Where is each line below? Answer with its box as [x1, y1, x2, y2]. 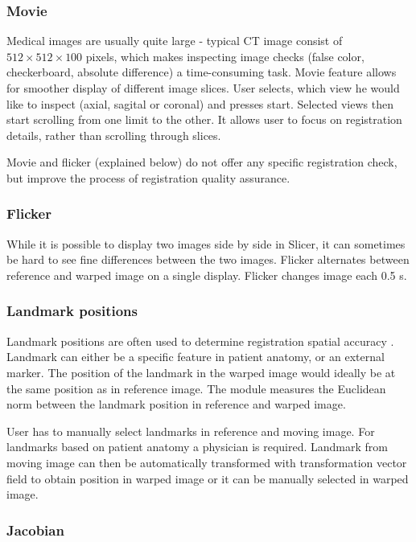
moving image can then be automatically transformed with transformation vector [6, 454, 407, 470]
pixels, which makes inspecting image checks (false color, [85, 47, 365, 64]
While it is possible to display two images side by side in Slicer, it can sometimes [6, 235, 406, 252]
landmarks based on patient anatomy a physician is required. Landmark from [6, 438, 389, 455]
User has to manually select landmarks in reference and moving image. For [6, 422, 375, 439]
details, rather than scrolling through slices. [6, 126, 221, 143]
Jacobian [6, 519, 64, 540]
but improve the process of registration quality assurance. [6, 169, 290, 186]
